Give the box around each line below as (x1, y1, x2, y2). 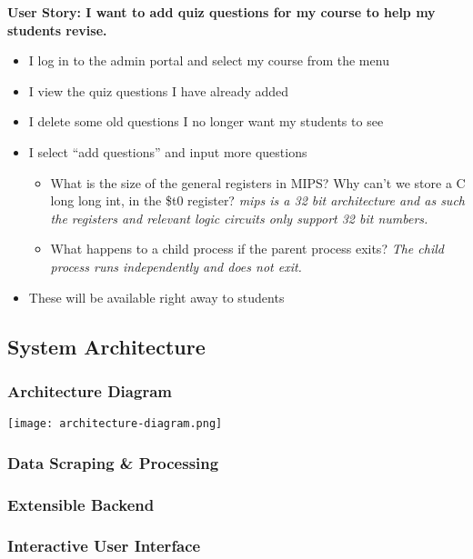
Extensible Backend (7, 493, 155, 515)
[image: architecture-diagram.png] (7, 417, 223, 431)
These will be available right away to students (28, 287, 285, 306)
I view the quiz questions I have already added (28, 81, 289, 100)
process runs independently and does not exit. (50, 256, 302, 275)
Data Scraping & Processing (7, 451, 219, 474)
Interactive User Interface (7, 534, 201, 557)
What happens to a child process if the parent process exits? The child (50, 239, 444, 258)
